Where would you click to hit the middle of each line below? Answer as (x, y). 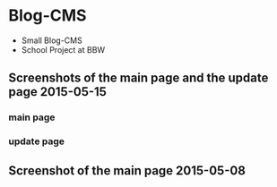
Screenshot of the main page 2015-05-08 (127, 170)
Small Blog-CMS (52, 40)
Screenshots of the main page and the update (138, 78)
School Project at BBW (63, 49)
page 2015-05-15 (57, 92)
